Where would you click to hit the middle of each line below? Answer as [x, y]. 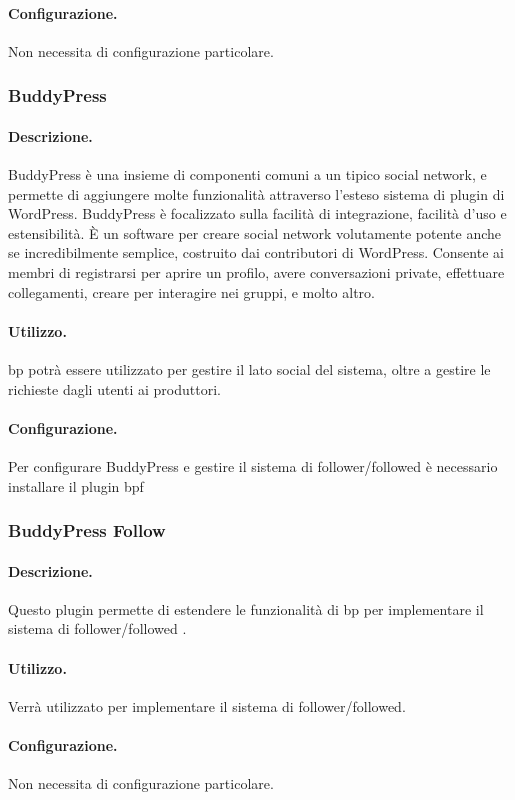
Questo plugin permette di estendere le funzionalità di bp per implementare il [246, 608]
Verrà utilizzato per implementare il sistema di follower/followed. [207, 705]
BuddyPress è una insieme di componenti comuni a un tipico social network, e [247, 174]
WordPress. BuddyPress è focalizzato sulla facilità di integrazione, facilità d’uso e [257, 213]
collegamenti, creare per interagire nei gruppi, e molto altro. [191, 291]
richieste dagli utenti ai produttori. [114, 388]
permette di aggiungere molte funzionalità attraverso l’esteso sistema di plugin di [256, 193]
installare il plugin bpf [76, 485]
